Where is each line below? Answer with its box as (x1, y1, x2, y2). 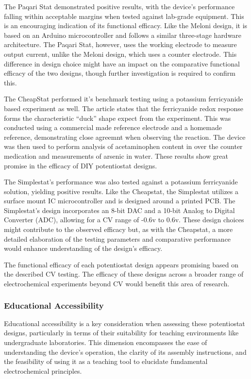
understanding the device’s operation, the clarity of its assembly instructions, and (4, 346, 247, 357)
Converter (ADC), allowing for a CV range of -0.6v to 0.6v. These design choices (4, 214, 244, 225)
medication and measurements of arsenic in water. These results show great (4, 150, 228, 161)
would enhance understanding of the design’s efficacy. (4, 243, 163, 253)
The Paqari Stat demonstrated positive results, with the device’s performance (4, 1, 235, 11)
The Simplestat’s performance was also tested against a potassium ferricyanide (4, 177, 238, 187)
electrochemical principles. (4, 365, 82, 376)
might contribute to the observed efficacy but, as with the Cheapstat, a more (4, 224, 233, 234)
